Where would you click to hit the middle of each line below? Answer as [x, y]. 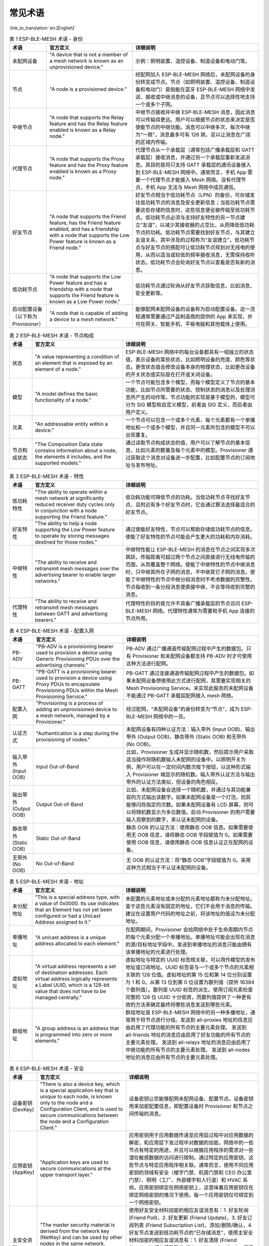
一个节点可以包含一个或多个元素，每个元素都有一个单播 [190, 420]
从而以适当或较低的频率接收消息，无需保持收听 [200, 255]
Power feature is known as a [83, 242]
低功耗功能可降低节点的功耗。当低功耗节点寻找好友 [185, 497]
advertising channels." [62, 665]
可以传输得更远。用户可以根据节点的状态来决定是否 [195, 120]
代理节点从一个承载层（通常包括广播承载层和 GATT [195, 150]
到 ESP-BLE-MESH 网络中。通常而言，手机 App [191, 172]
